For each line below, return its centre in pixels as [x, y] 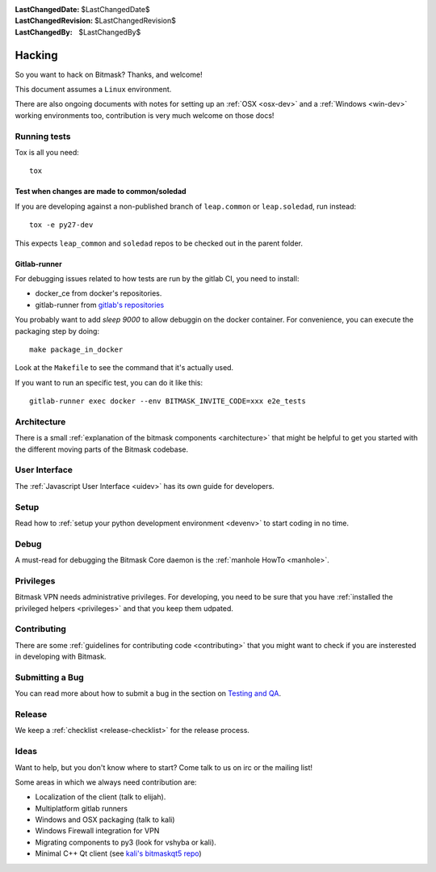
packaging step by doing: [57, 331]
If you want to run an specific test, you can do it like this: [109, 382]
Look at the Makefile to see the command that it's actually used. [124, 368]
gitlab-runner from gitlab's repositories [100, 305]
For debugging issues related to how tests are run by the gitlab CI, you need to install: [157, 278]
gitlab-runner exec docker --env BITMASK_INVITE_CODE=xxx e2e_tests [168, 401]
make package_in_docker [76, 349]
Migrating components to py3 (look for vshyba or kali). [126, 842]
